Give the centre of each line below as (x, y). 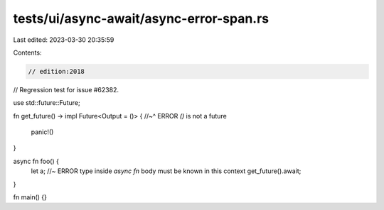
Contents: (27, 52)
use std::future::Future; (47, 103)
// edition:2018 (57, 71)
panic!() (42, 132)
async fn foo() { (36, 161)
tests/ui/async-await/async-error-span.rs (141, 18)
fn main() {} (30, 197)
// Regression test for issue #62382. (66, 89)
